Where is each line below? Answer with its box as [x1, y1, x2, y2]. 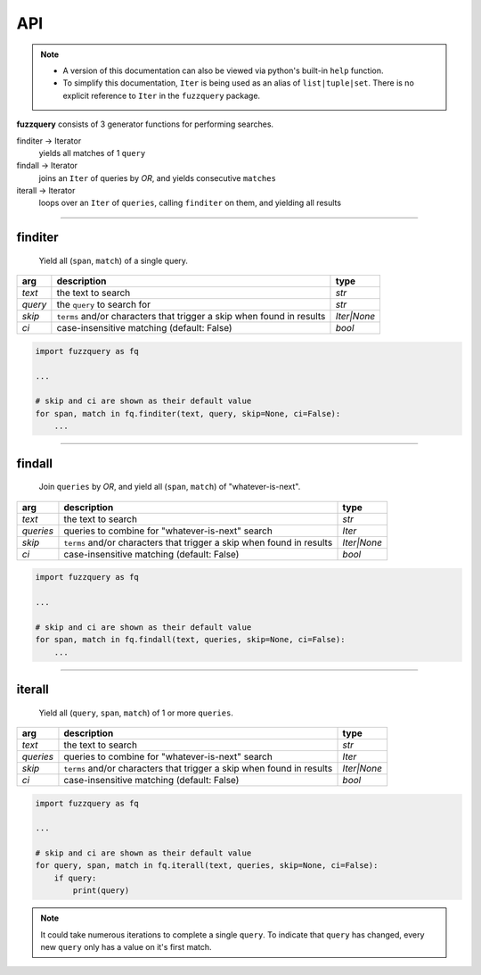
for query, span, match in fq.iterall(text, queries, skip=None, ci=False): [35, 861, 379, 871]
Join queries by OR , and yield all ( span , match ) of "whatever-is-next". [38, 482, 301, 492]
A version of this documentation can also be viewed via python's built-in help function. [62, 65, 384, 76]
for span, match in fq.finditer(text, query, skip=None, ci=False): [35, 409, 341, 418]
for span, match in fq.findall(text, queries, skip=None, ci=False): [35, 634, 346, 645]
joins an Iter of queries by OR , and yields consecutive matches [38, 172, 276, 183]
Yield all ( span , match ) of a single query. [38, 255, 189, 266]
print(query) [72, 886, 130, 896]
